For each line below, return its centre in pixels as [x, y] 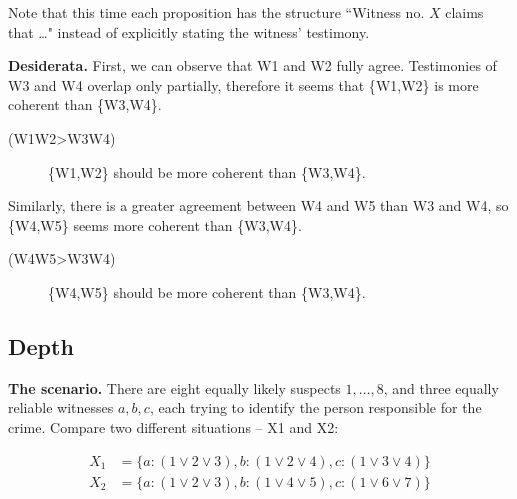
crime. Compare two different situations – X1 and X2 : [173, 426]
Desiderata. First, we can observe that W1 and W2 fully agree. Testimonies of [252, 65]
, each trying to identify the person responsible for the [315, 407]
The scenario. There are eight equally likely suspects [174, 387]
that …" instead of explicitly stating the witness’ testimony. [189, 31]
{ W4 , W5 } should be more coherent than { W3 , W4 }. [207, 291]
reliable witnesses [61, 407]
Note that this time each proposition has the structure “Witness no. [216, 12]
